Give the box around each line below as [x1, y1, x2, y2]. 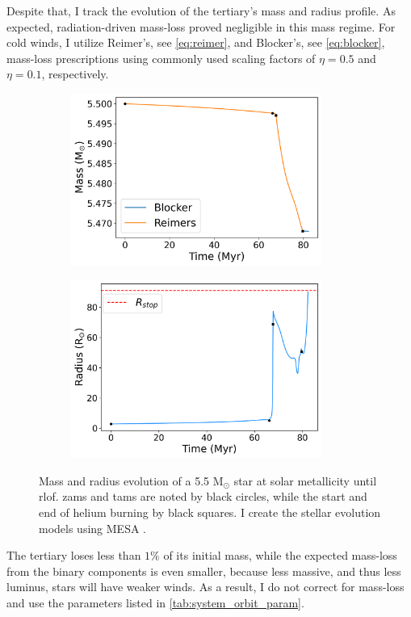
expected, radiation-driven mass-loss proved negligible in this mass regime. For [6, 18, 396, 35]
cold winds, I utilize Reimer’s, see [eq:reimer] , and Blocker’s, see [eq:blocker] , [6, 34, 385, 51]
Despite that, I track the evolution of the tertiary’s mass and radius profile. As [6, 2, 396, 19]
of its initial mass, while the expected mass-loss [163, 547, 397, 564]
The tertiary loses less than [6, 547, 141, 564]
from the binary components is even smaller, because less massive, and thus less [6, 562, 401, 579]
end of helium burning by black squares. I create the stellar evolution [39, 503, 381, 520]
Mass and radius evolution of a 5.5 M [39, 472, 224, 489]
